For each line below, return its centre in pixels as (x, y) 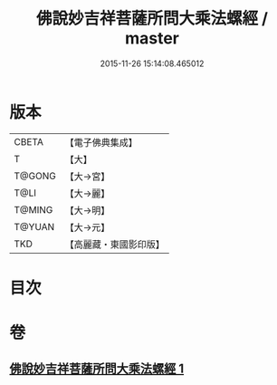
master (152, 38)
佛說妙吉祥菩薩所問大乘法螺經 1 (97, 369)
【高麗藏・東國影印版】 (115, 244)
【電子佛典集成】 (101, 142)
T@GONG (35, 176)
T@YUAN (34, 226)
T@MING (33, 209)
